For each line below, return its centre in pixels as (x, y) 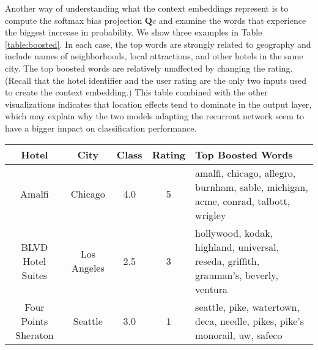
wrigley (211, 215)
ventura (212, 289)
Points (35, 321)
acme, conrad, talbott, (243, 201)
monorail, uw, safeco (239, 335)
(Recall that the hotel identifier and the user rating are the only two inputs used (156, 80)
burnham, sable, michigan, (252, 187)
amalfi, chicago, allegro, (246, 173)
